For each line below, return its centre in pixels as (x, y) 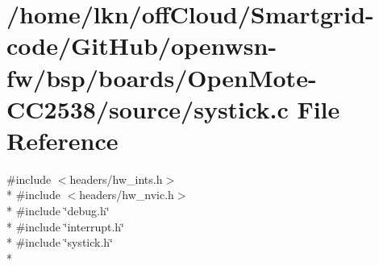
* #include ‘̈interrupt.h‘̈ (65, 226)
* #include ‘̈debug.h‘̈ (58, 211)
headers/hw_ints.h (116, 179)
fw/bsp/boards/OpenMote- (162, 77)
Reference (62, 140)
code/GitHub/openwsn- (142, 46)
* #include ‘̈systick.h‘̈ (60, 242)
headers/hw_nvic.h (127, 195)
